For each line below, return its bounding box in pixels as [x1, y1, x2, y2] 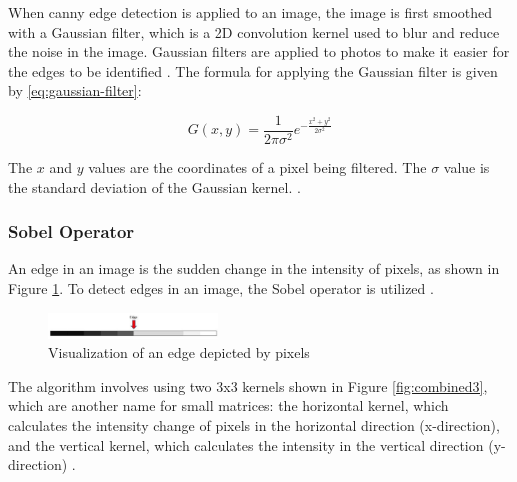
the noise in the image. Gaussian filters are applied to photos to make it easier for [8, 41, 510, 62]
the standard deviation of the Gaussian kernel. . [8, 176, 301, 197]
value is [443, 157, 490, 178]
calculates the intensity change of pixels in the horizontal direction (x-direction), [8, 415, 500, 435]
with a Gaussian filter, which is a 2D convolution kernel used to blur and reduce [8, 21, 500, 42]
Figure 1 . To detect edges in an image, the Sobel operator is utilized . [8, 278, 434, 299]
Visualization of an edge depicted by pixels [48, 342, 310, 363]
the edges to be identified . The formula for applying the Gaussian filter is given [8, 60, 498, 81]
